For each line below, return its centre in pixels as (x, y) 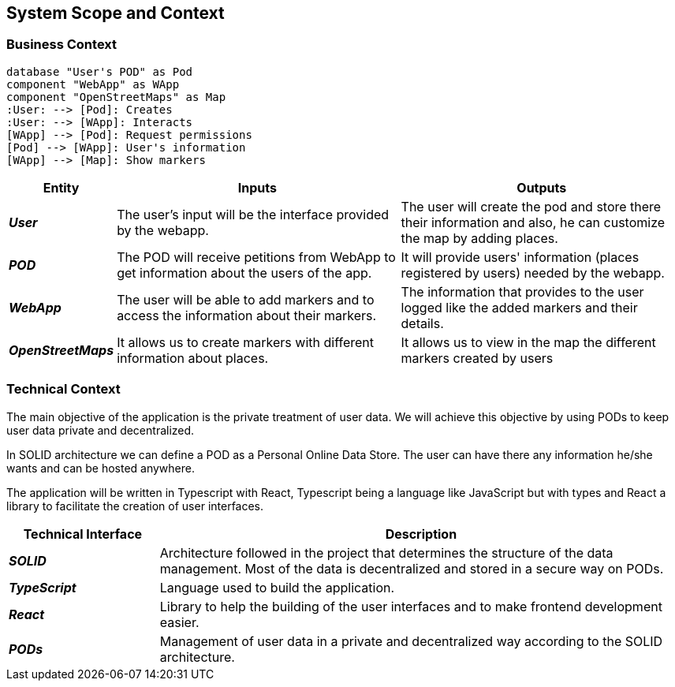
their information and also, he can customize (533, 222)
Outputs (542, 187)
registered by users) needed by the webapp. (533, 273)
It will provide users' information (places (520, 257)
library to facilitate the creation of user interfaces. (135, 506)
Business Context (62, 45)
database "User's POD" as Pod (100, 71)
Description (421, 534)
